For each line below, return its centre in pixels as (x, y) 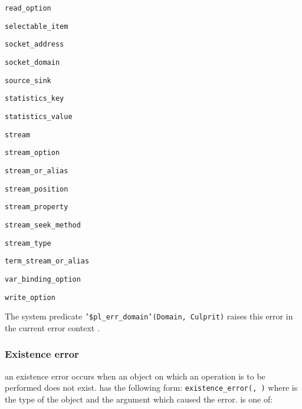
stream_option (32, 153)
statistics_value (39, 116)
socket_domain (32, 62)
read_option (28, 8)
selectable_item (37, 26)
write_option (30, 297)
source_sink (28, 80)
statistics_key (35, 99)
